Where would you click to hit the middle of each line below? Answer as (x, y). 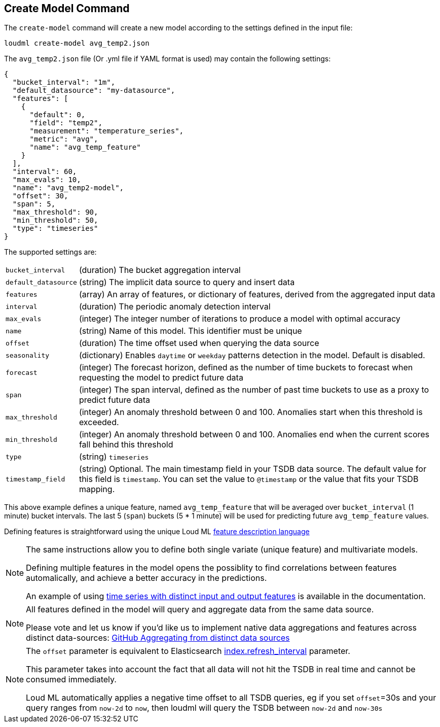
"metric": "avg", (64, 139)
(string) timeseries (114, 457)
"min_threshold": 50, (55, 220)
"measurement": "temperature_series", (107, 131)
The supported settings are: (50, 252)
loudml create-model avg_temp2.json (77, 43)
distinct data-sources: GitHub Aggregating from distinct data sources (158, 638)
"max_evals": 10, (47, 180)
